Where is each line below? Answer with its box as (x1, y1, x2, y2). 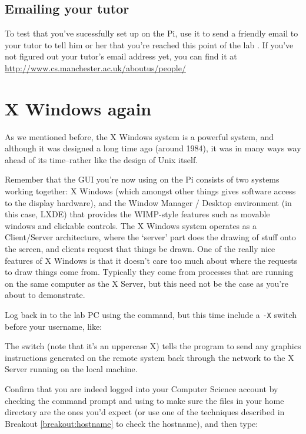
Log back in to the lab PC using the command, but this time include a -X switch (5, 309, 297, 321)
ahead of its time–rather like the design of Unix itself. (5, 153, 198, 165)
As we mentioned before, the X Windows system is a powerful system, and (5, 130, 274, 143)
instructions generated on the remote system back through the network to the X (5, 351, 294, 363)
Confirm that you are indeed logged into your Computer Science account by (5, 383, 278, 395)
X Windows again (5, 96, 152, 120)
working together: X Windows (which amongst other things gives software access (5, 185, 296, 197)
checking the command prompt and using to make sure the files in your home (5, 394, 284, 406)
